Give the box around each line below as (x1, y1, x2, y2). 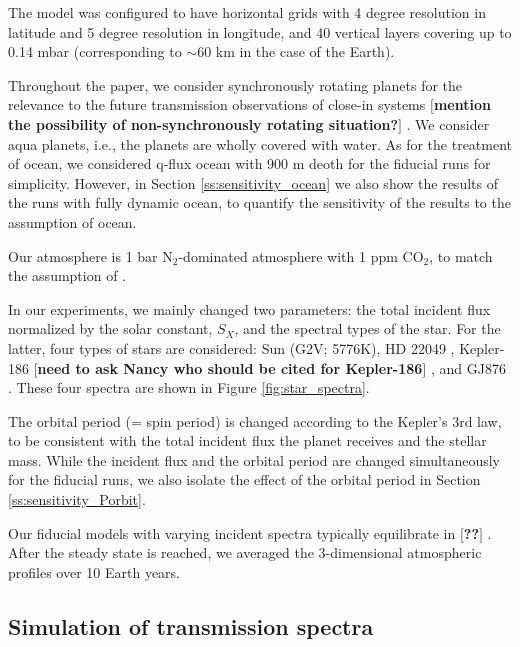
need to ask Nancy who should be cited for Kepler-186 (37, 357, 423, 378)
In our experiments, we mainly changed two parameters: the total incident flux (8, 298, 491, 319)
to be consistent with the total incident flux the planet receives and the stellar (8, 430, 487, 451)
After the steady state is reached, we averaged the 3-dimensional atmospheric (8, 542, 482, 563)
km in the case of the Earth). (215, 41, 395, 62)
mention (433, 94, 491, 115)
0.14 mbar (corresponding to (8, 41, 182, 62)
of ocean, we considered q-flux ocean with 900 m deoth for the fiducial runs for (8, 153, 491, 174)
